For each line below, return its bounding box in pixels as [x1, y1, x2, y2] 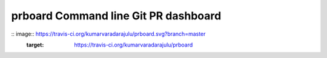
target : [26, 41, 44, 48]
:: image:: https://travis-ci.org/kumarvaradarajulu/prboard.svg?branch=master [11, 30, 206, 37]
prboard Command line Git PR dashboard [11, 9, 222, 22]
